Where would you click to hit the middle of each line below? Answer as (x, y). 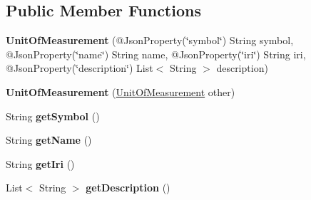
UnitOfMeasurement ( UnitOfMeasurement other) (121, 91)
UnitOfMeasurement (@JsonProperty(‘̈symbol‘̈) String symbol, (150, 40)
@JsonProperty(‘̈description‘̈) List (80, 68)
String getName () (49, 140)
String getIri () (40, 163)
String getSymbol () (53, 116)
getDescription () (128, 188)
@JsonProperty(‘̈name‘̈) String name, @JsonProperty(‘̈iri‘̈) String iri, (156, 54)
